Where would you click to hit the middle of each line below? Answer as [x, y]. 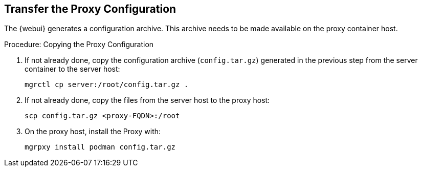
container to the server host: [72, 69]
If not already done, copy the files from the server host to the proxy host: [147, 100]
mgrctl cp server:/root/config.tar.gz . [107, 85]
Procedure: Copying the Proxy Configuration [79, 45]
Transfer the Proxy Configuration [90, 9]
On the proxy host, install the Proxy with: [93, 132]
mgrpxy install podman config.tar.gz [100, 147]
